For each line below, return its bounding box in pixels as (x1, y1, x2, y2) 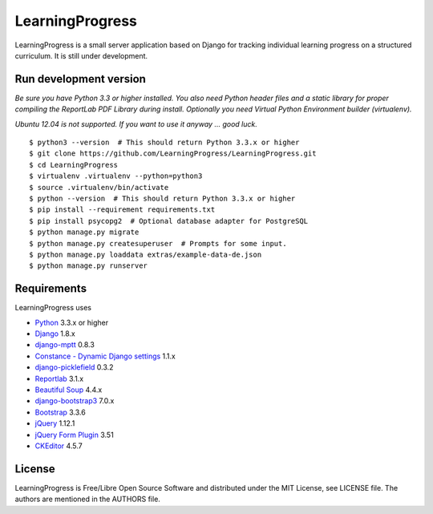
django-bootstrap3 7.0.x (34, 396, 115, 406)
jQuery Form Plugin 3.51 (34, 430, 114, 439)
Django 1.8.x (34, 329, 75, 338)
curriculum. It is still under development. (14, 51, 148, 60)
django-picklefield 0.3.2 (34, 362, 114, 372)
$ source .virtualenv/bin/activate (29, 183, 169, 192)
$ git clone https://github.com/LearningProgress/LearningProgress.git (29, 149, 317, 158)
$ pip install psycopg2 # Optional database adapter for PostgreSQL (29, 217, 309, 225)
